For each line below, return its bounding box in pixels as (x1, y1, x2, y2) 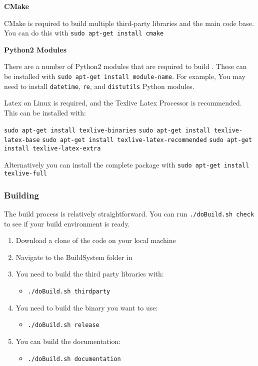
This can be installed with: (4, 107, 86, 117)
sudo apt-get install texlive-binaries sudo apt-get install (4, 126, 210, 134)
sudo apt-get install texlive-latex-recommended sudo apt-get (42, 136, 252, 144)
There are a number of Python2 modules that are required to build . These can (4, 61, 247, 71)
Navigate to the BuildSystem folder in (15, 251, 132, 262)
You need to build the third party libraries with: (15, 268, 164, 279)
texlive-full (4, 170, 47, 177)
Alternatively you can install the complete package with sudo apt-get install (4, 159, 249, 169)
